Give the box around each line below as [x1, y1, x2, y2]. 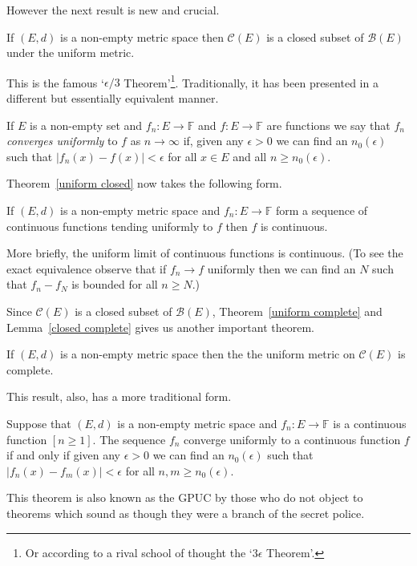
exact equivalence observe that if [6, 260, 167, 277]
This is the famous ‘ [6, 74, 104, 91]
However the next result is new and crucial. [6, 2, 220, 18]
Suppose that [6, 414, 71, 431]
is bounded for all [71, 276, 158, 293]
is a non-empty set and [30, 116, 143, 133]
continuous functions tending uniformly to [6, 217, 213, 234]
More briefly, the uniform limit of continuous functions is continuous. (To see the [6, 245, 403, 261]
